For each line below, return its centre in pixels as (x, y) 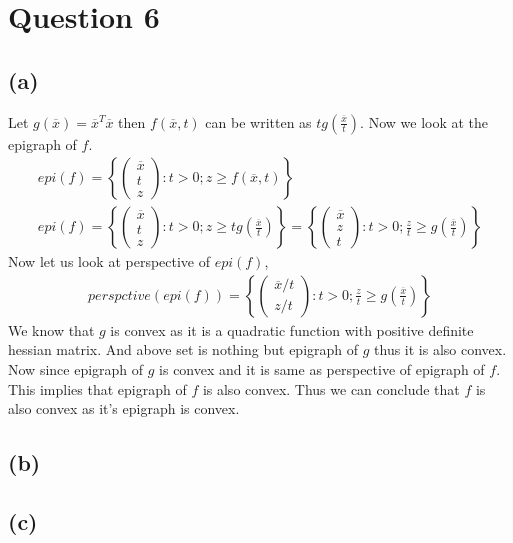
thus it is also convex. (440, 349)
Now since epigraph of (76, 369)
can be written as (258, 121)
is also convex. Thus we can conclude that (331, 388)
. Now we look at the (424, 121)
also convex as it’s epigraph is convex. (124, 408)
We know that (51, 329)
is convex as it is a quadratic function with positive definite (292, 329)
